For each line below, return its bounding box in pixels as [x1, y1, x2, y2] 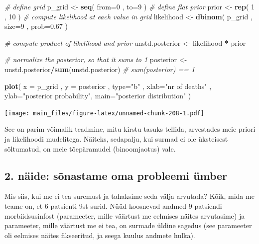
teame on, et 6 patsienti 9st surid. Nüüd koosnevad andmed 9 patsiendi [4, 200, 222, 211]
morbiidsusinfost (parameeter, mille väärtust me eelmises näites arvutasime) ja [4, 210, 245, 221]
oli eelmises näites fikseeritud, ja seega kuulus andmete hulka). [4, 230, 195, 240]
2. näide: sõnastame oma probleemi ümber [4, 167, 228, 183]
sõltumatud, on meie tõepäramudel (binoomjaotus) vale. [4, 143, 176, 154]
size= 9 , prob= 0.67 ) [4, 21, 68, 31]
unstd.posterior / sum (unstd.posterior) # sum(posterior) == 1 [4, 64, 195, 74]
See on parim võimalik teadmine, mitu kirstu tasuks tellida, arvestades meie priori [4, 124, 256, 134]
